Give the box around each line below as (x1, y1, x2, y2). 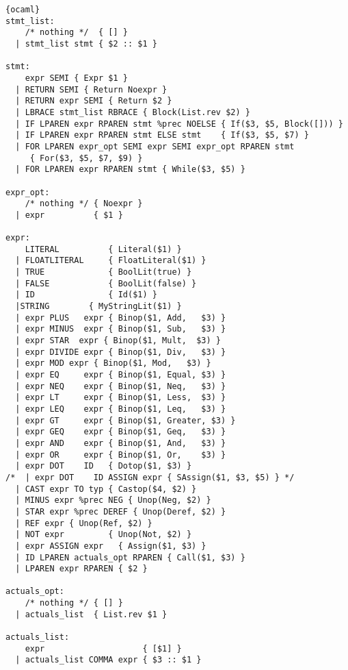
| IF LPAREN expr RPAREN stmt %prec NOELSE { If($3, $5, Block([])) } (15, 119, 343, 129)
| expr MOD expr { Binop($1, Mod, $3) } (15, 358, 211, 369)
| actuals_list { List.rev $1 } (15, 609, 168, 619)
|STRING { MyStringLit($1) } (15, 301, 182, 312)
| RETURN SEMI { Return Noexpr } (15, 84, 168, 95)
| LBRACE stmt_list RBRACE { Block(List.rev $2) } (15, 107, 250, 117)
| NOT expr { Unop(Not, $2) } (15, 530, 192, 540)
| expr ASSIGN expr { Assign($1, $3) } (15, 541, 206, 551)
